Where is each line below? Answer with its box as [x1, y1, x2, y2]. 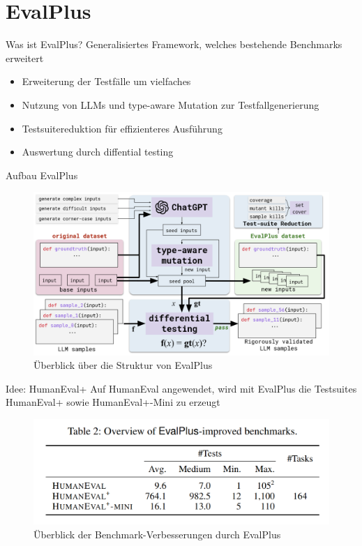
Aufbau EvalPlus [6, 167, 78, 182]
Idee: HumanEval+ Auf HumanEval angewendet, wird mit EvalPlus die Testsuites [6, 381, 357, 395]
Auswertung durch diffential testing [22, 144, 174, 159]
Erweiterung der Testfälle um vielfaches [22, 74, 191, 89]
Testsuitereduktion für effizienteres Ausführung [22, 121, 223, 135]
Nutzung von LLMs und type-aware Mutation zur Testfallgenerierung [22, 97, 319, 112]
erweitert [6, 50, 44, 65]
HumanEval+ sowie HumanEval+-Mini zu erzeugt [6, 395, 220, 409]
